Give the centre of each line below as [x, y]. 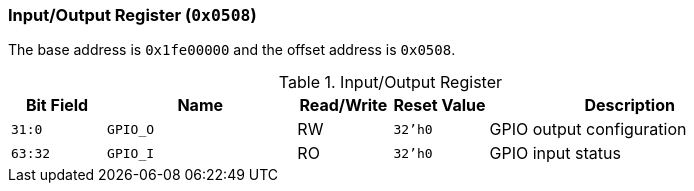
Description [629, 105]
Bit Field [57, 105]
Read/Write [343, 105]
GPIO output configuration [588, 129]
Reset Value [439, 105]
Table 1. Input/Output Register [390, 82]
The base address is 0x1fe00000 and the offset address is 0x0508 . [232, 50]
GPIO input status [555, 153]
